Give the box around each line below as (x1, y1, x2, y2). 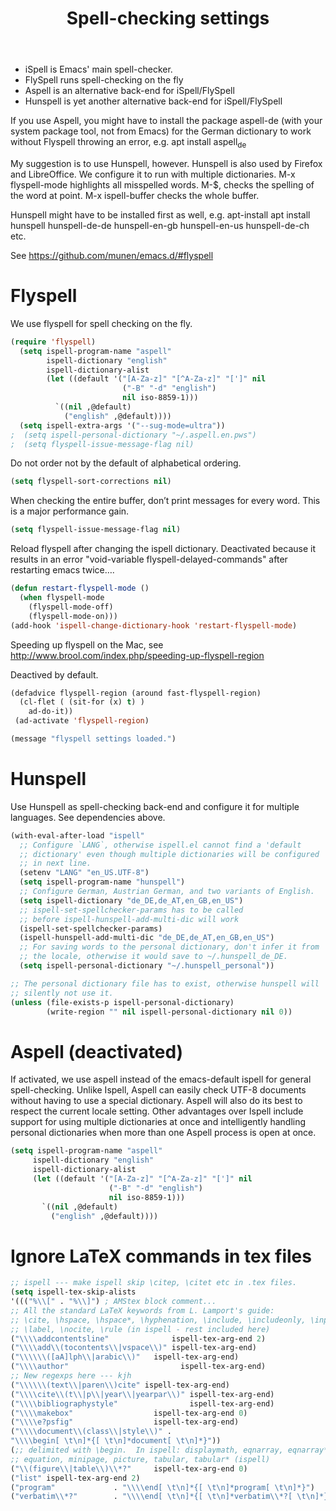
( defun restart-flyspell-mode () (10, 583, 150, 594)
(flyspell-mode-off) (28, 602, 114, 612)
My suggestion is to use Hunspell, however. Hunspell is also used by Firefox (10, 157, 323, 169)
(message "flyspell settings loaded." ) (10, 734, 177, 744)
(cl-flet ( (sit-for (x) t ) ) (19, 697, 145, 707)
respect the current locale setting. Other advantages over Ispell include (10, 1105, 304, 1117)
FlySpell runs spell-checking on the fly (24, 74, 184, 86)
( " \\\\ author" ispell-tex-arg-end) (10, 1362, 267, 1372)
